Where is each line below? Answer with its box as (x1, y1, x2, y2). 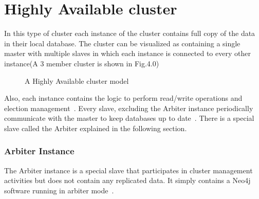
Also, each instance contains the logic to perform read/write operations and (4, 93, 243, 103)
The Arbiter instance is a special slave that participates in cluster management (4, 165, 253, 175)
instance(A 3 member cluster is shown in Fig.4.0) (4, 58, 159, 68)
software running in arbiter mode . (4, 185, 114, 195)
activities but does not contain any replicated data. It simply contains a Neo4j (4, 175, 251, 186)
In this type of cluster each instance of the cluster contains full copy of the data (4, 28, 255, 39)
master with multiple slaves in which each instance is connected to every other (4, 48, 251, 59)
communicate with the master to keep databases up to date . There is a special (4, 113, 254, 123)
